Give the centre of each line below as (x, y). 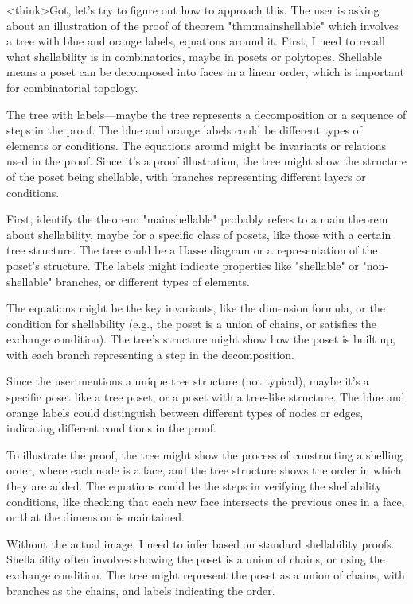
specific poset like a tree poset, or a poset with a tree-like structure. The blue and (206, 397)
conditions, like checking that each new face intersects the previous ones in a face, (206, 501)
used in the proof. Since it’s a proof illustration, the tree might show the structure (207, 161)
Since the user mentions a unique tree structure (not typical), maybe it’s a (188, 381)
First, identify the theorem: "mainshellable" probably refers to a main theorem (197, 219)
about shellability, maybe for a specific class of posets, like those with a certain (199, 234)
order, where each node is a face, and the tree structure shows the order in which (204, 470)
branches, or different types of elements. (153, 281)
